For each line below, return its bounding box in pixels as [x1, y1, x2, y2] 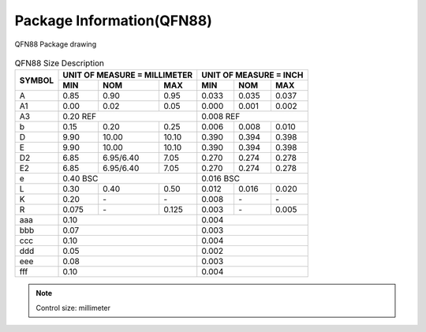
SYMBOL [19, 75, 54, 86]
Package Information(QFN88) [14, 12, 212, 29]
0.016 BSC [201, 173, 241, 185]
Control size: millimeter [35, 303, 110, 312]
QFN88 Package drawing [14, 39, 97, 49]
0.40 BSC [62, 173, 99, 185]
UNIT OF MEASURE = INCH [201, 69, 304, 80]
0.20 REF [62, 111, 97, 122]
